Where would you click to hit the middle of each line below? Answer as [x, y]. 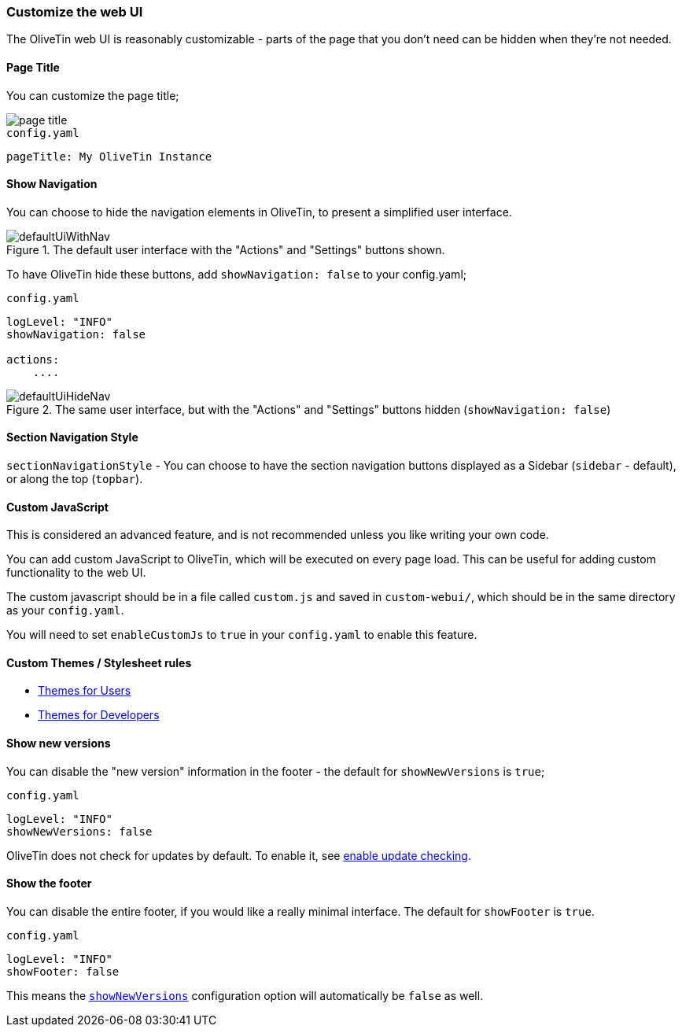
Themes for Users [85, 691]
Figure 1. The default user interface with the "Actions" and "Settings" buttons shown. [226, 249]
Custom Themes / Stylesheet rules [99, 662]
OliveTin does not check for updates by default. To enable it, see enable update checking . [239, 855]
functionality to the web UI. [76, 573]
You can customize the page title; [93, 95]
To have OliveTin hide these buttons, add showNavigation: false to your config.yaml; [236, 274]
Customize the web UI [75, 12]
